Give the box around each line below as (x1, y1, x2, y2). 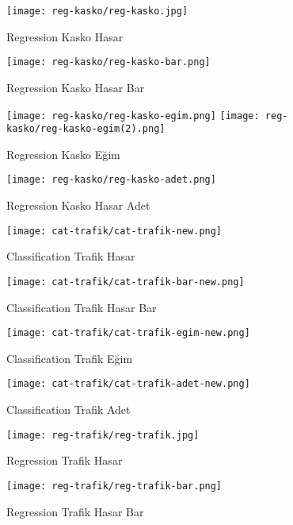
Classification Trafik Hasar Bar (6, 299, 157, 315)
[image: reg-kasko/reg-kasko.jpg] (6, 6, 188, 17)
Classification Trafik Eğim (6, 349, 133, 366)
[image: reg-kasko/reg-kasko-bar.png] (6, 56, 211, 68)
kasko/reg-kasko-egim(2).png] (6, 123, 166, 135)
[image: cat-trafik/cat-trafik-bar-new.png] (6, 276, 245, 288)
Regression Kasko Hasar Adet (6, 197, 150, 214)
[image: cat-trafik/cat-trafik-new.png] (6, 225, 223, 237)
